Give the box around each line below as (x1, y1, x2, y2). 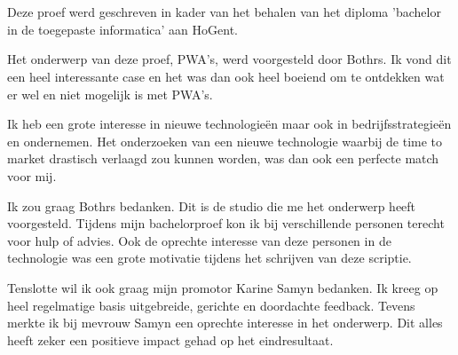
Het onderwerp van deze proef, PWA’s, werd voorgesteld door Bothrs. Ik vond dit (7, 50, 452, 68)
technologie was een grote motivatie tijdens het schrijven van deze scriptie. (7, 248, 412, 267)
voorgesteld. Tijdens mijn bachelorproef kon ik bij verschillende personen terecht (7, 214, 445, 233)
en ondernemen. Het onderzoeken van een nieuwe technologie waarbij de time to (7, 131, 443, 150)
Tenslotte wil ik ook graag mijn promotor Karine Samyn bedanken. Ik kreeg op (7, 278, 438, 296)
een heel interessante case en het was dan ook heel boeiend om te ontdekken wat (7, 67, 445, 85)
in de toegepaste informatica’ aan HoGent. (7, 20, 238, 38)
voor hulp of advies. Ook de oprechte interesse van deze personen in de (7, 231, 391, 249)
